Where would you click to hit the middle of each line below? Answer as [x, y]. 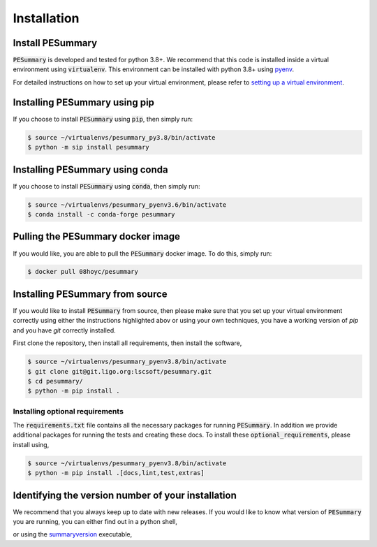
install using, [31, 444]
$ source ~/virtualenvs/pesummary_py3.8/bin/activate [121, 137]
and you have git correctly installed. [65, 330]
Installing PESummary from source [90, 294]
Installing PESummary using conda [90, 169]
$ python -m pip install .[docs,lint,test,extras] [116, 473]
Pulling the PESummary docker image [97, 236]
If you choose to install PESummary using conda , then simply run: [106, 186]
